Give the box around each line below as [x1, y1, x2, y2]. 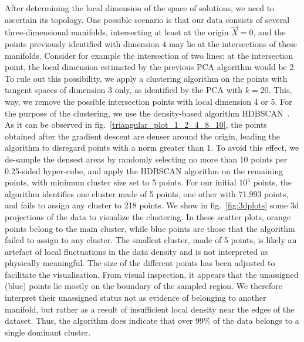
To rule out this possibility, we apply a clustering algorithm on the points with [5, 72, 288, 84]
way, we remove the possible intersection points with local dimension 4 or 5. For [5, 95, 292, 107]
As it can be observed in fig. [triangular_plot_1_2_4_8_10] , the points [5, 118, 267, 131]
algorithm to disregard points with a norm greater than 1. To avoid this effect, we [5, 141, 299, 154]
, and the [253, 26, 286, 38]
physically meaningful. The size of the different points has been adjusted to [5, 257, 275, 269]
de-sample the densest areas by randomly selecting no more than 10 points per [5, 152, 288, 165]
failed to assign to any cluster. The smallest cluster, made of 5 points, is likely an [5, 234, 297, 246]
